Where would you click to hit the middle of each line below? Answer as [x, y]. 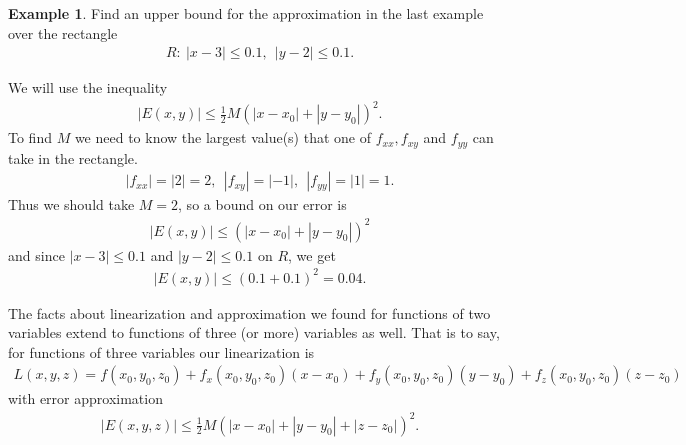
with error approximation [85, 398]
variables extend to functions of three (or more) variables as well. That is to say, [254, 332]
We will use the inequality [88, 87]
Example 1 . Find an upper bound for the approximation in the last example [246, 13]
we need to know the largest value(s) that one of [222, 137]
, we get [312, 254]
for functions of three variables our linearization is [161, 351]
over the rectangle [63, 32]
